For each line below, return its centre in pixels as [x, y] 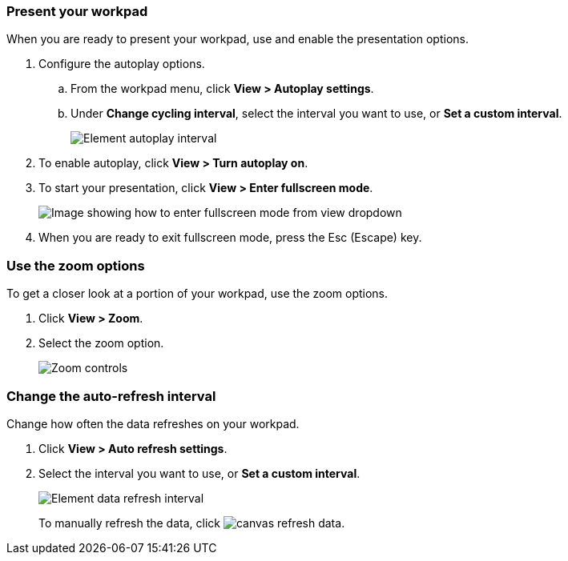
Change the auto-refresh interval [111, 396]
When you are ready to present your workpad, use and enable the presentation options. [238, 39]
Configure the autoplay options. [122, 64]
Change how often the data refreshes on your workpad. [153, 423]
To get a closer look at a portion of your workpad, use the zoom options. [197, 294]
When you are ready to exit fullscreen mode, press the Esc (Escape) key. [230, 238]
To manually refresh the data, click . [192, 523]
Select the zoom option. [101, 343]
